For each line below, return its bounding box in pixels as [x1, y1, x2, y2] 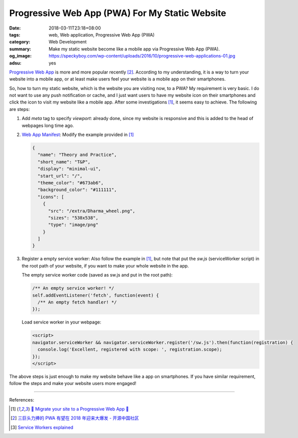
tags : [9, 31, 20, 37]
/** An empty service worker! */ [32, 285, 114, 291]
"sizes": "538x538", [48, 215, 98, 220]
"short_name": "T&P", [37, 159, 91, 164]
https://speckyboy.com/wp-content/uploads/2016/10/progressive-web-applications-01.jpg [48, 53, 235, 59]
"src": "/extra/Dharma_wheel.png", [48, 208, 135, 213]
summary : [9, 45, 31, 52]
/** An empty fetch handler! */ [37, 299, 117, 305]
